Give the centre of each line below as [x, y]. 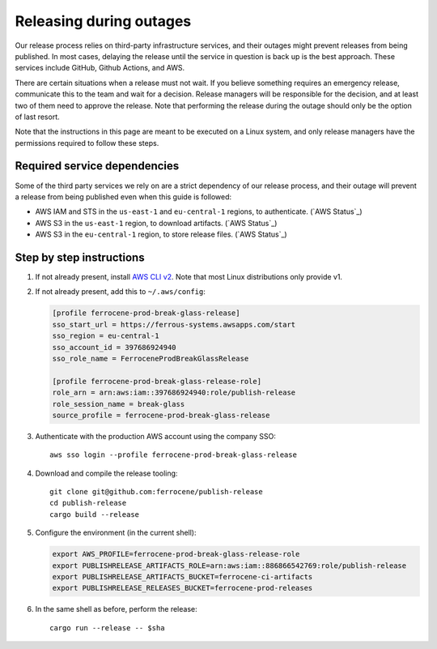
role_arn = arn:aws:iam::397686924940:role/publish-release [174, 393]
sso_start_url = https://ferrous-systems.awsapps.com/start [174, 324]
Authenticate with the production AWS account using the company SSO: [156, 436]
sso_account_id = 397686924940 [115, 347]
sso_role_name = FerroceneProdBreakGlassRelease [151, 358]
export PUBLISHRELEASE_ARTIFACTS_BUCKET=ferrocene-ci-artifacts [182, 577]
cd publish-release [88, 503]
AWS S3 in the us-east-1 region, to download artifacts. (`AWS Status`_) [156, 223]
